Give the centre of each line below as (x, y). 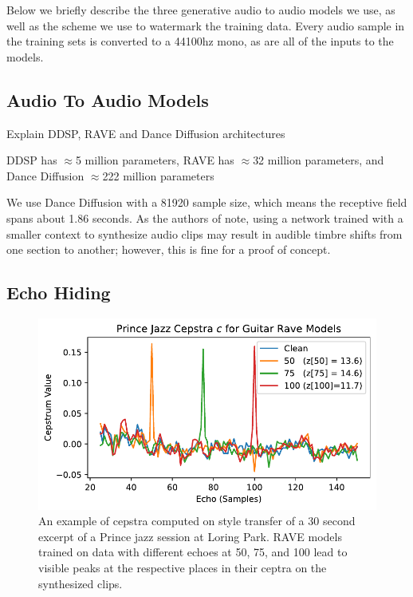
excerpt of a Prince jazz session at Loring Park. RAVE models (190, 536)
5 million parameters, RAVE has (155, 160)
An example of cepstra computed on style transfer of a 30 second (197, 521)
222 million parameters (158, 175)
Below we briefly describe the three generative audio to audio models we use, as (201, 10)
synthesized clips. (81, 583)
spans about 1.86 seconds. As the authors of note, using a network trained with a (205, 217)
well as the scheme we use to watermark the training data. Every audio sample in (206, 25)
